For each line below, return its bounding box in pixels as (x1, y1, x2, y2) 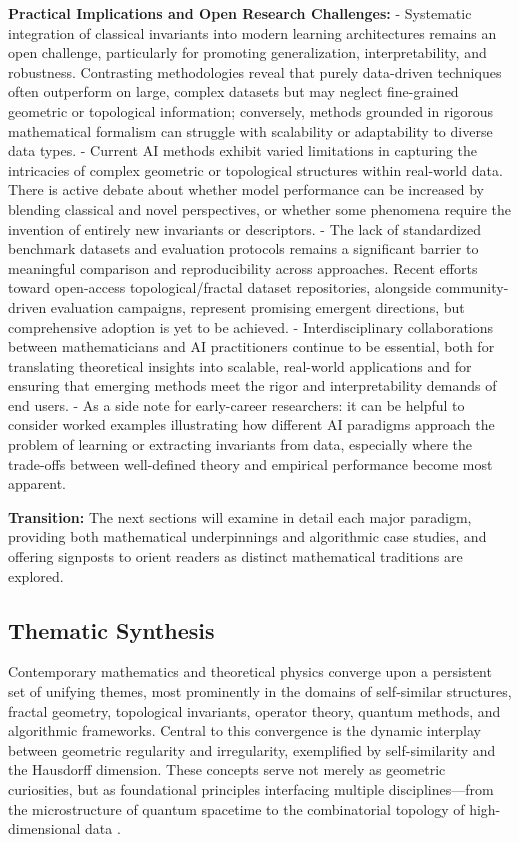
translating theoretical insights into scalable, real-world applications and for (8, 355, 472, 376)
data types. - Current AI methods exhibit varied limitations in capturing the (8, 140, 478, 161)
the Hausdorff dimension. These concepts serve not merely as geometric (8, 759, 446, 780)
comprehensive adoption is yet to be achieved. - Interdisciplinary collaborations (8, 316, 494, 337)
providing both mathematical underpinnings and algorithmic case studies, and (8, 526, 487, 547)
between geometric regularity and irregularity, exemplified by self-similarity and (8, 739, 496, 760)
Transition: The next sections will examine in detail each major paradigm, (8, 506, 472, 527)
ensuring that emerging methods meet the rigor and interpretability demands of (8, 375, 497, 396)
